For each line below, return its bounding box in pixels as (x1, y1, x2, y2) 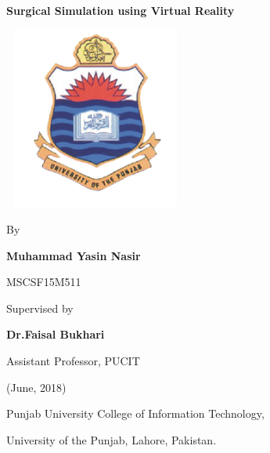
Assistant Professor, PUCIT (6, 352, 140, 368)
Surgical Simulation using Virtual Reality (6, 2, 235, 18)
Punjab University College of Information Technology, (6, 405, 265, 422)
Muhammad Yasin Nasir (6, 247, 141, 263)
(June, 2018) (6, 379, 67, 395)
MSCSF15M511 (6, 274, 81, 290)
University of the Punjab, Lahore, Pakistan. (6, 431, 217, 448)
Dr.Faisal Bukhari (6, 326, 105, 342)
